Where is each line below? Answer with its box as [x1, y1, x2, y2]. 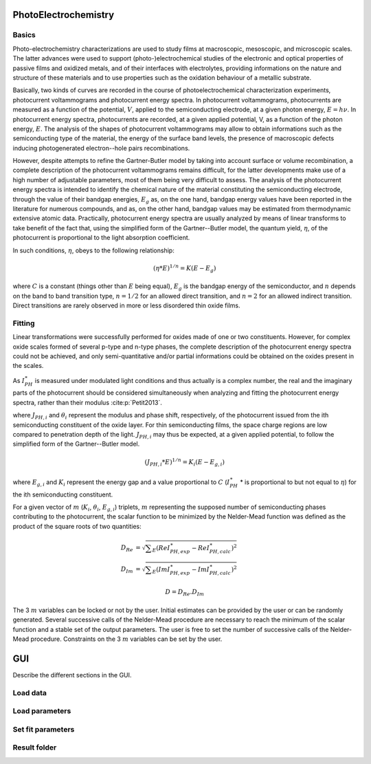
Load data [12, 688, 47, 697]
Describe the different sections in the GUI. [12, 670, 132, 679]
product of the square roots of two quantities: [12, 522, 142, 530]
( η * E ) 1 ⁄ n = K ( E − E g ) [153, 263, 216, 274]
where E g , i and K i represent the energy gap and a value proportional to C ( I [12, 478, 230, 488]
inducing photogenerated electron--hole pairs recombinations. [12, 144, 190, 152]
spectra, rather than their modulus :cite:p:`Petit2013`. [12, 398, 163, 406]
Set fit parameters [12, 724, 75, 734]
